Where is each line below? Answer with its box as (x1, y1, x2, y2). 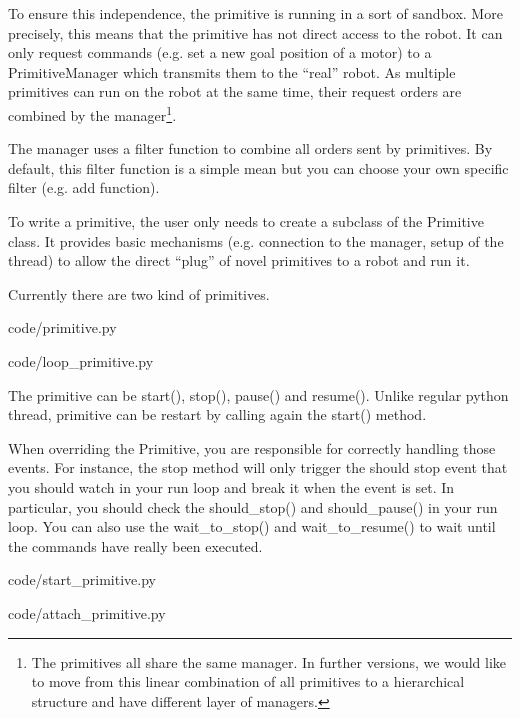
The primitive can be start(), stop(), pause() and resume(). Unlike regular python (8, 384, 509, 405)
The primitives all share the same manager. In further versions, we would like (31, 651, 507, 672)
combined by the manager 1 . (8, 101, 177, 125)
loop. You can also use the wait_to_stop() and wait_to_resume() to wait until (8, 516, 496, 537)
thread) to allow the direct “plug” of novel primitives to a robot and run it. (8, 250, 470, 271)
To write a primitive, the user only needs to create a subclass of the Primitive (8, 211, 484, 231)
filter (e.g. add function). (8, 177, 160, 198)
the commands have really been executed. (8, 535, 263, 556)
